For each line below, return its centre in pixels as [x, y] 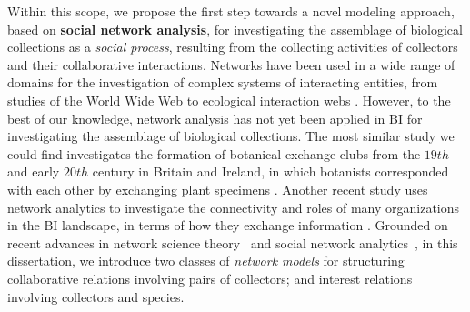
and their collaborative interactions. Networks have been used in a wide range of [231, 64]
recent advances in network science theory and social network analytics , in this [233, 242]
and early [34, 171]
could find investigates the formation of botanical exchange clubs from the [214, 153]
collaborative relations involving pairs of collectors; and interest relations [210, 278]
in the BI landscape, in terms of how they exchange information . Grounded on [228, 225]
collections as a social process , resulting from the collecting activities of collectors [233, 47]
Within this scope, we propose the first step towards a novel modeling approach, [231, 11]
